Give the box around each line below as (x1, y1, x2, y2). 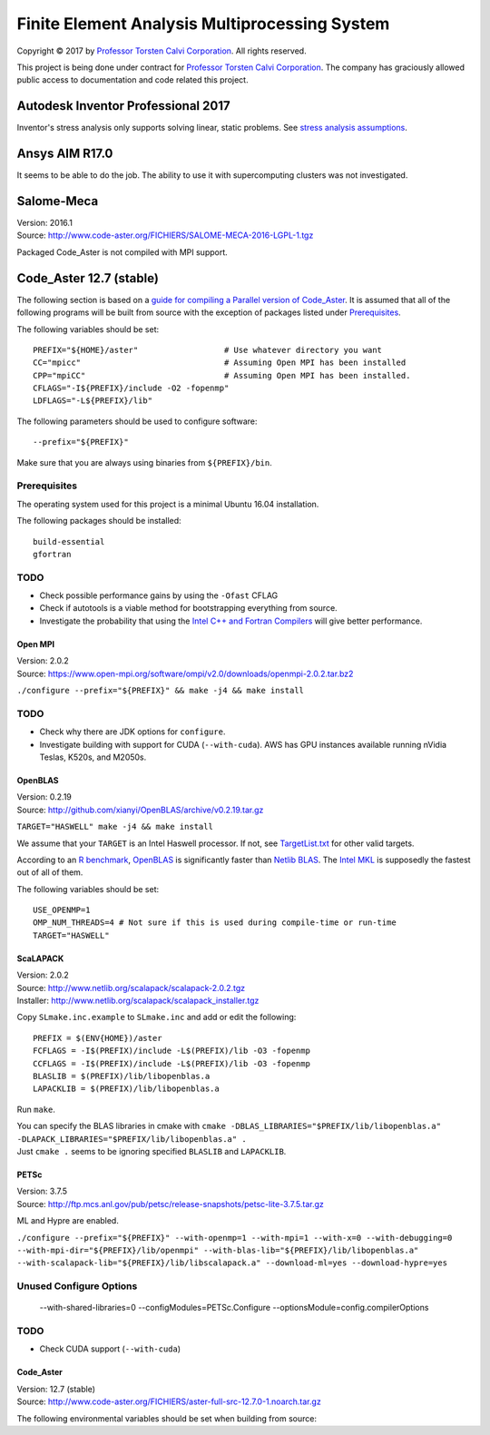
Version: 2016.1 (16, 218, 73, 229)
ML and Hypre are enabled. (16, 1215, 120, 1226)
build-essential (33, 536, 105, 546)
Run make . (16, 1104, 56, 1115)
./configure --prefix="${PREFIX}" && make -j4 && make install (16, 685, 304, 696)
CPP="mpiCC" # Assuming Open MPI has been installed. (33, 370, 411, 380)
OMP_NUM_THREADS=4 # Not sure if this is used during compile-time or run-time (33, 918, 397, 928)
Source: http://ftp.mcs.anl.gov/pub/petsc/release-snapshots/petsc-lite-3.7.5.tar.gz (16, 1198, 324, 1209)
